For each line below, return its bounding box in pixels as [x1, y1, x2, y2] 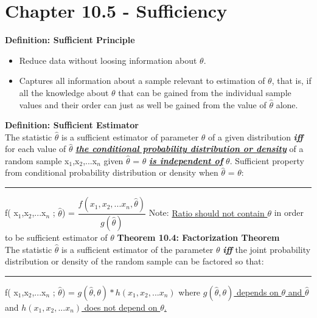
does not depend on [84, 300, 158, 313]
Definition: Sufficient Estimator [5, 119, 139, 131]
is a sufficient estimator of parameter [61, 130, 199, 143]
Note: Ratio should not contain [148, 206, 265, 219]
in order [274, 206, 304, 219]
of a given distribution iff [208, 130, 304, 143]
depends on [236, 285, 279, 298]
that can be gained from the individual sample [118, 86, 291, 99]
